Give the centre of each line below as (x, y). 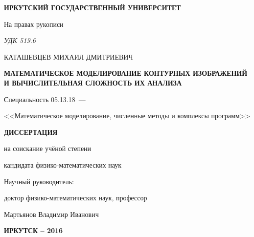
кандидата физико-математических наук (63, 164)
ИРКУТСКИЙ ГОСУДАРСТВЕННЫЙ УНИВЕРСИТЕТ (92, 7)
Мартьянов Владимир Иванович (51, 214)
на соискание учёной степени (48, 148)
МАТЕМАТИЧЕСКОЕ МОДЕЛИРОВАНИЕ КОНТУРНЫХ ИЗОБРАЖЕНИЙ (126, 73)
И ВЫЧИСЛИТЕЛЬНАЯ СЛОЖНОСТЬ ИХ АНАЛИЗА (93, 82)
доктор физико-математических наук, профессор (76, 198)
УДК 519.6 (20, 40)
